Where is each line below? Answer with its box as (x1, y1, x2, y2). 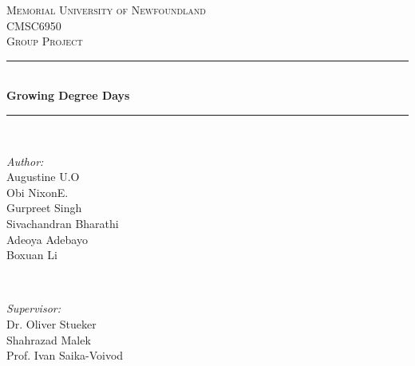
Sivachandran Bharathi (6, 214, 119, 231)
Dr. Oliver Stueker (6, 315, 97, 332)
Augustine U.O (6, 168, 80, 185)
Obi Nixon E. (6, 183, 69, 200)
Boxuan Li (6, 246, 57, 263)
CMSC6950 (6, 17, 61, 33)
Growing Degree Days (6, 87, 130, 104)
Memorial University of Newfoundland (6, 2, 206, 18)
